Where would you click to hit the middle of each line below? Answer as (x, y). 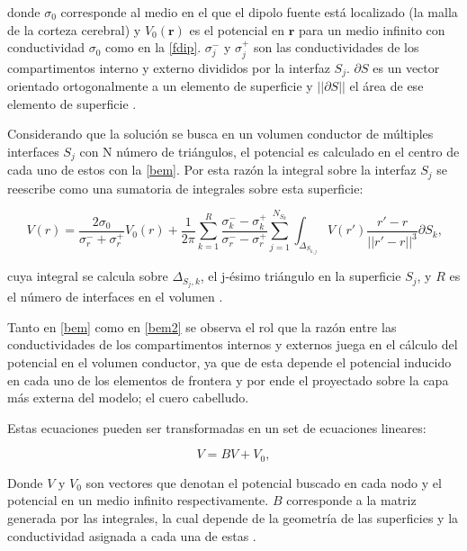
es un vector (406, 67)
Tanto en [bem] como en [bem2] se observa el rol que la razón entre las (202, 326)
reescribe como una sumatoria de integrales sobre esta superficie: (185, 188)
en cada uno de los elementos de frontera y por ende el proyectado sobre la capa (228, 379)
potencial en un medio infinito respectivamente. (138, 500)
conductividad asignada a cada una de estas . (132, 535)
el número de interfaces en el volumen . (115, 297)
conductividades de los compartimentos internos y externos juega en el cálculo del (233, 344)
